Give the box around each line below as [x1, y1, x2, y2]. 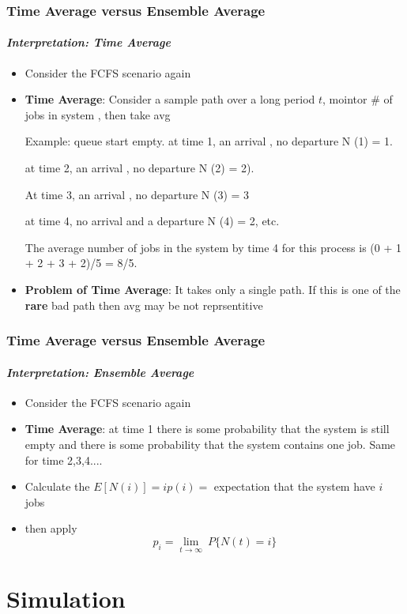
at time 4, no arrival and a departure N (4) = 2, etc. [24, 213, 280, 229]
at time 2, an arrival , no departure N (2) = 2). [24, 160, 254, 176]
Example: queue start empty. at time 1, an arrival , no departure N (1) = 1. [24, 133, 393, 149]
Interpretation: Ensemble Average [6, 364, 194, 380]
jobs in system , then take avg [24, 106, 171, 122]
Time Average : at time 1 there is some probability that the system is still [24, 420, 390, 437]
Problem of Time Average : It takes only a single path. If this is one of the [24, 281, 401, 297]
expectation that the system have [213, 478, 375, 495]
